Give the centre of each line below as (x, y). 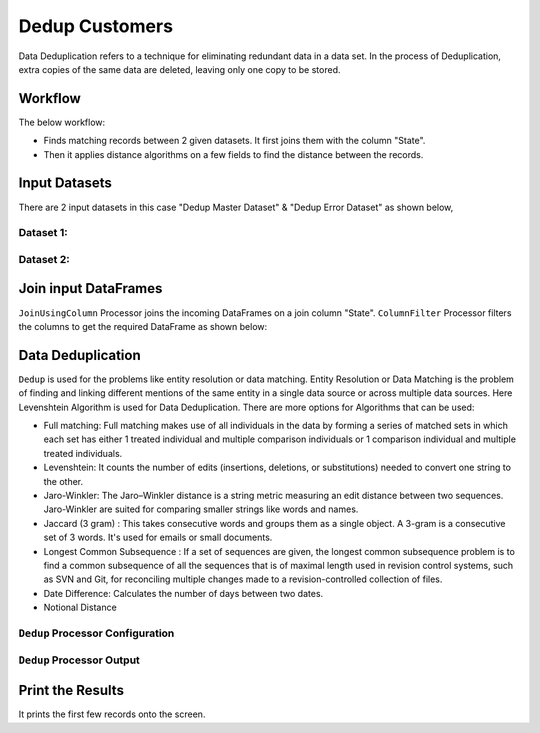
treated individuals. (83, 453)
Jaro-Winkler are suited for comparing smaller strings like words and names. (201, 509)
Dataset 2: (44, 259)
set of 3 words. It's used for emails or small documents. (158, 537)
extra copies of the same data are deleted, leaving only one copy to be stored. (179, 69)
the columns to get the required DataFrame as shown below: (143, 326)
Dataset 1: (43, 233)
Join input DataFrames (90, 288)
